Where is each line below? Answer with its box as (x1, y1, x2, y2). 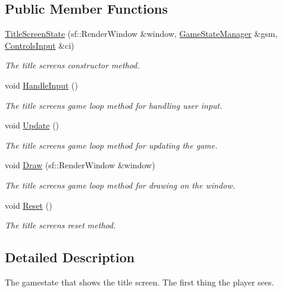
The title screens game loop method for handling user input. (5, 99, 223, 111)
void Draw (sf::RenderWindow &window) (5, 159, 155, 171)
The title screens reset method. (5, 219, 116, 231)
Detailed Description (5, 248, 135, 266)
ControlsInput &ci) (5, 39, 74, 51)
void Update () (5, 119, 59, 131)
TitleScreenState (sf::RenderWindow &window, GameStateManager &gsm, (5, 27, 278, 40)
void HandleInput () (5, 79, 78, 91)
